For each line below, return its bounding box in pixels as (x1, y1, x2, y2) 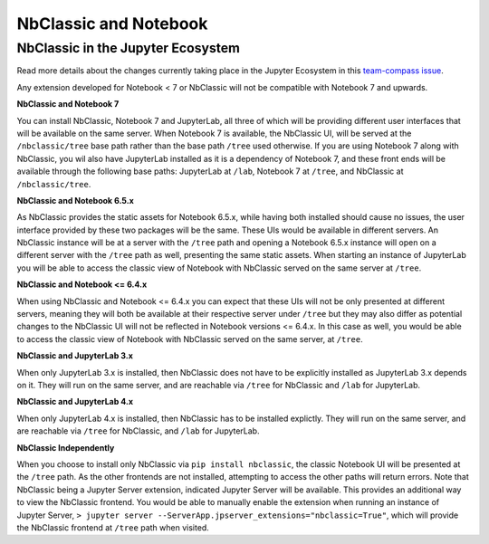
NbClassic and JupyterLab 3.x (16, 350, 133, 361)
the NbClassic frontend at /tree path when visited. (16, 521, 210, 533)
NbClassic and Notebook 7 (16, 99, 120, 110)
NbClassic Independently (16, 442, 115, 453)
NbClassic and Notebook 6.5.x (16, 195, 135, 205)
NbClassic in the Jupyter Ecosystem (16, 40, 240, 56)
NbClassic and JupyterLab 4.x (16, 396, 134, 407)
